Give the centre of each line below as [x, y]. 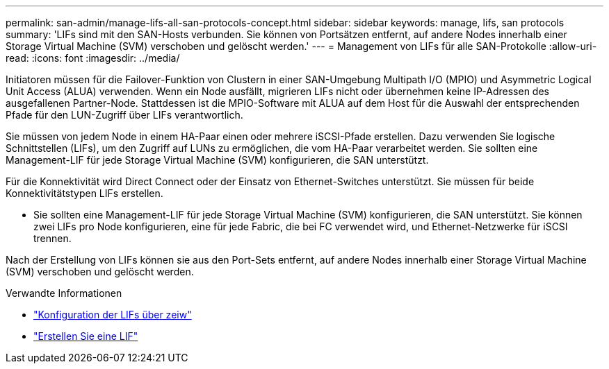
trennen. [52, 238]
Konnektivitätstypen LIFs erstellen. [84, 193]
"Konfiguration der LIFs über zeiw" [113, 315]
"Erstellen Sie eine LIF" [86, 336]
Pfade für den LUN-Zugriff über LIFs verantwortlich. [124, 115]
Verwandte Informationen [64, 293]
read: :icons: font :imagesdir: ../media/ [93, 58]
